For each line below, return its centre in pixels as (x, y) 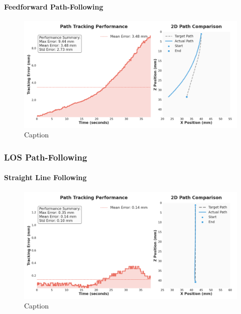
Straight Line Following (45, 177)
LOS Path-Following (46, 157)
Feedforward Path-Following (54, 6)
